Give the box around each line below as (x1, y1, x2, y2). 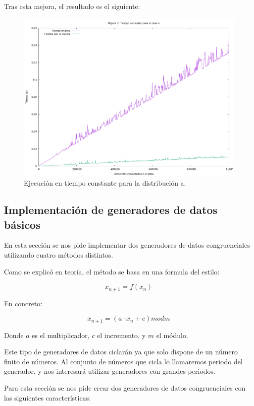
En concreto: (4, 298, 43, 308)
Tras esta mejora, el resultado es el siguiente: (4, 1, 140, 11)
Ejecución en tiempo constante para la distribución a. (24, 178, 186, 188)
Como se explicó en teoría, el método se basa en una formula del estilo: (4, 266, 220, 276)
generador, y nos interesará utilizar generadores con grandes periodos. (4, 366, 215, 376)
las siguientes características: (4, 392, 91, 403)
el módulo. (156, 330, 188, 340)
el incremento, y (97, 330, 146, 340)
